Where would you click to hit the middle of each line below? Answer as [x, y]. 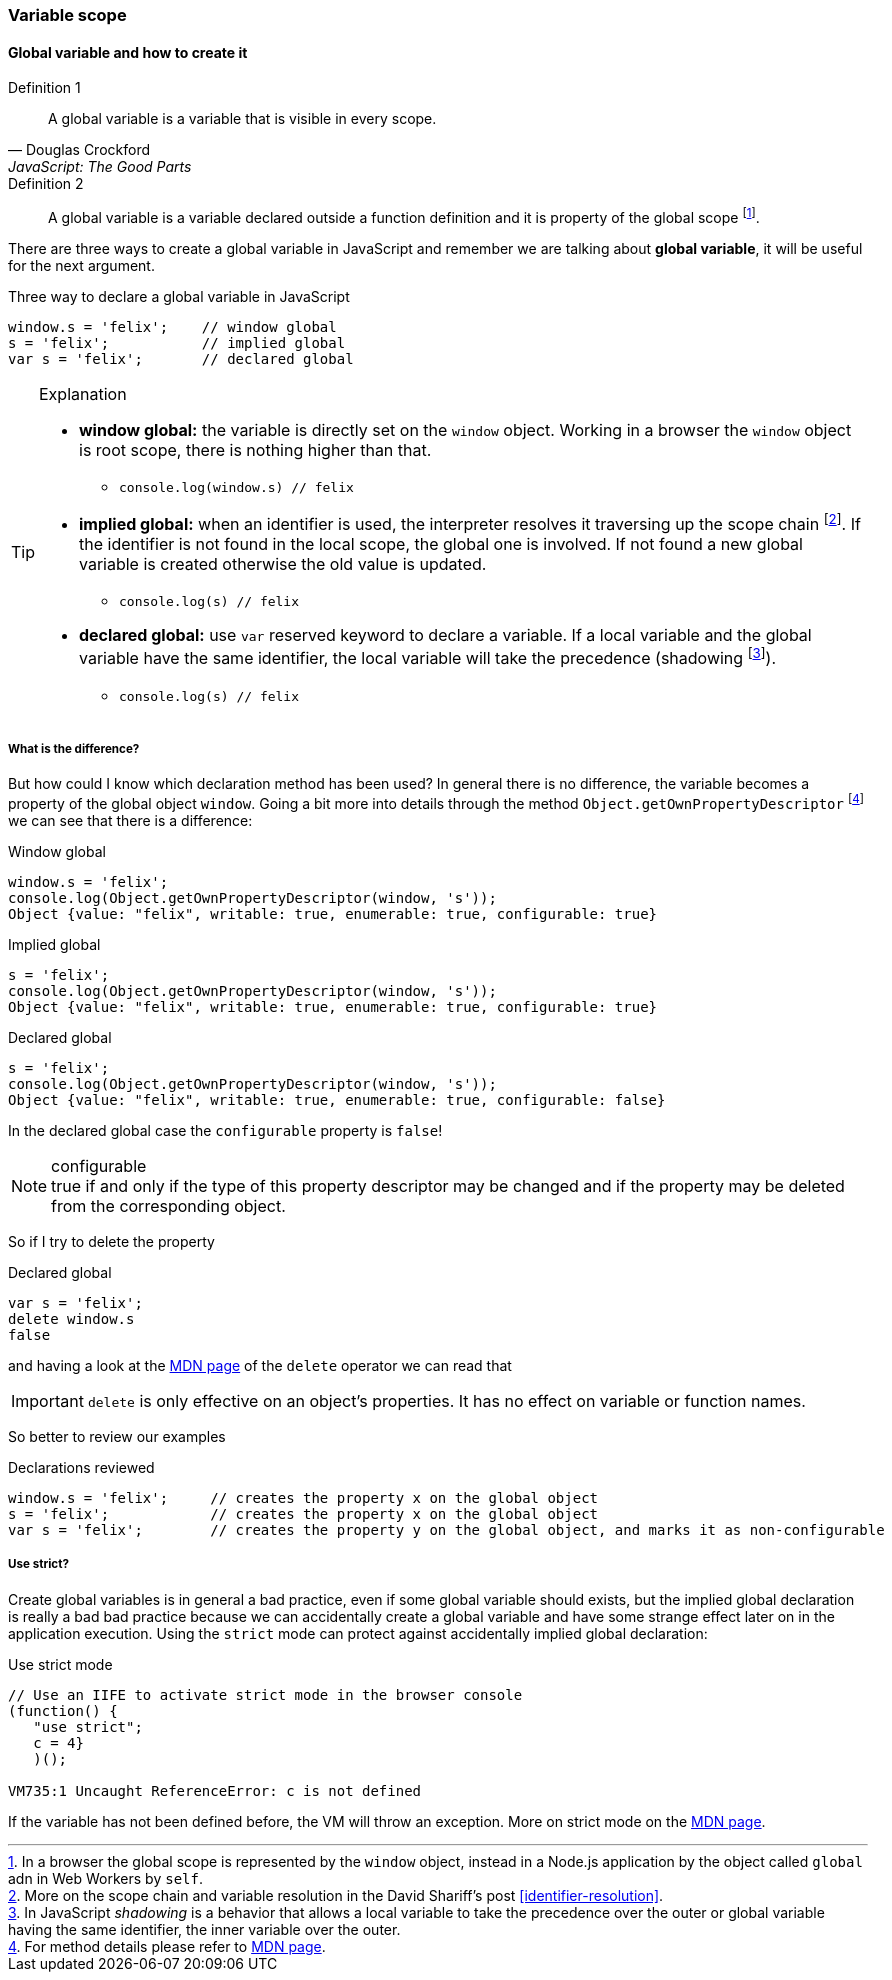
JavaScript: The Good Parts [100, 167]
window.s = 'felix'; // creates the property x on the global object [303, 1497]
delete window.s [71, 1318]
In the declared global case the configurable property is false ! [225, 1130]
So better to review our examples [117, 1436]
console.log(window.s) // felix [236, 487]
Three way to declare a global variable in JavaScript [179, 296]
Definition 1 [44, 88]
